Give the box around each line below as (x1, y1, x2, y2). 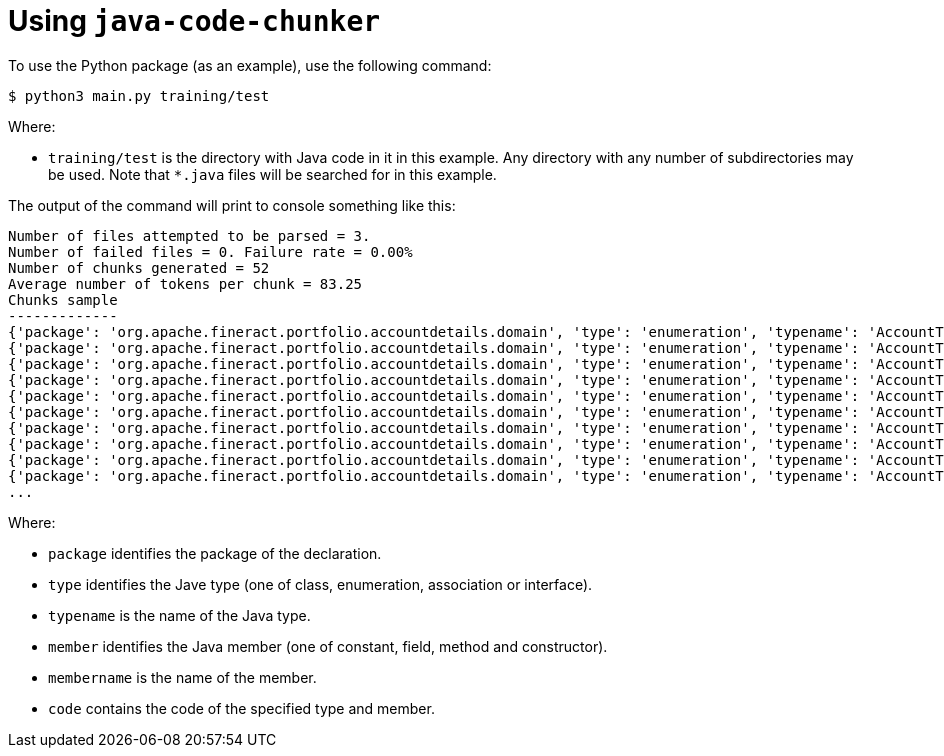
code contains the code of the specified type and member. (48, 699, 435, 717)
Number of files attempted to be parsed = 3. (8, 227, 371, 244)
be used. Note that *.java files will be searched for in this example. (48, 165, 497, 183)
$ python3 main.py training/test (8, 87, 270, 104)
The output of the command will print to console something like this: (8, 196, 456, 214)
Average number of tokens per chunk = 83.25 (8, 275, 363, 292)
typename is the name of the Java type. (48, 606, 311, 624)
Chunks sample (8, 291, 118, 308)
